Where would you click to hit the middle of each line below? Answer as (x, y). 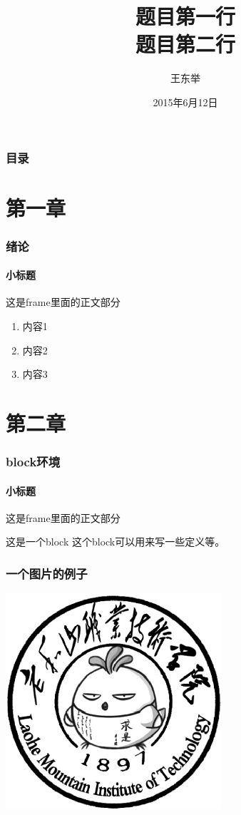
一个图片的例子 (47, 573)
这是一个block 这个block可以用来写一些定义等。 (116, 542)
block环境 (33, 462)
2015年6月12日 (185, 102)
